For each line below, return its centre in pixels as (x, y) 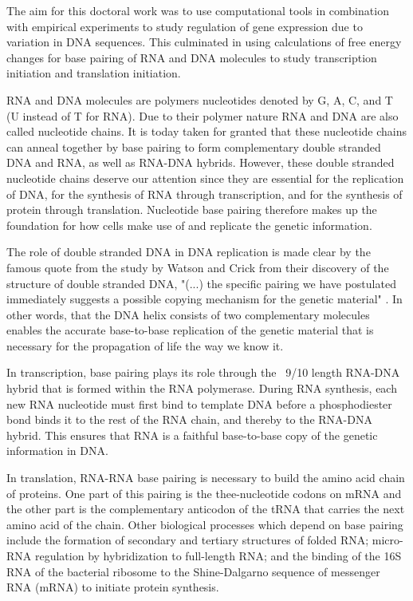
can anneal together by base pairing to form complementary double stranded (194, 146)
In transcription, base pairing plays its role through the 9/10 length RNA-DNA (203, 372)
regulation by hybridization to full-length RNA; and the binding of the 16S (218, 556)
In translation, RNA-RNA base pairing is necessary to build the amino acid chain (206, 478)
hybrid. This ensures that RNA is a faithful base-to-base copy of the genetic (192, 435)
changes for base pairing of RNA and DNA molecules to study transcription (192, 57)
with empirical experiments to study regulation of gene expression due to (185, 26)
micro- (387, 540)
